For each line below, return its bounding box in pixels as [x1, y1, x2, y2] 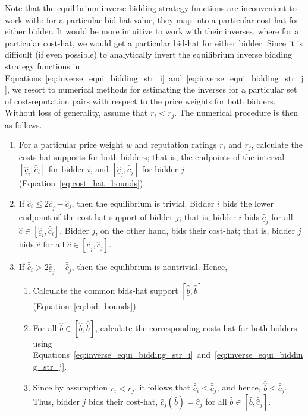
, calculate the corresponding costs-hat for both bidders [95, 321, 297, 334]
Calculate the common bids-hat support [33, 284, 178, 297]
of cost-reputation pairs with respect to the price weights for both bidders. [5, 94, 276, 107]
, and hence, [216, 381, 261, 393]
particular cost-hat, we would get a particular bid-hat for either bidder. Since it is [5, 36, 303, 49]
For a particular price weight [18, 138, 124, 151]
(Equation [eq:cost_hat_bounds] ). [18, 177, 146, 189]
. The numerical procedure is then [174, 106, 298, 119]
